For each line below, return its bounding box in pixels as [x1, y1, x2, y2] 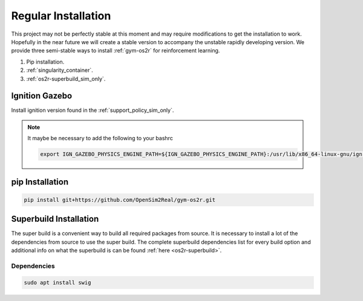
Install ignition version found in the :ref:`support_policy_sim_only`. [11, 106, 174, 114]
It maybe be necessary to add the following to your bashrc [27, 135, 174, 142]
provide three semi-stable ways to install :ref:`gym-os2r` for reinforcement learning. [11, 47, 220, 54]
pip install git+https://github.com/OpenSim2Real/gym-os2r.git [24, 196, 216, 203]
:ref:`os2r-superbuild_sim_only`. [26, 75, 106, 82]
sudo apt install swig [24, 279, 91, 286]
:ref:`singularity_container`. [26, 66, 93, 74]
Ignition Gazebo [11, 91, 73, 101]
